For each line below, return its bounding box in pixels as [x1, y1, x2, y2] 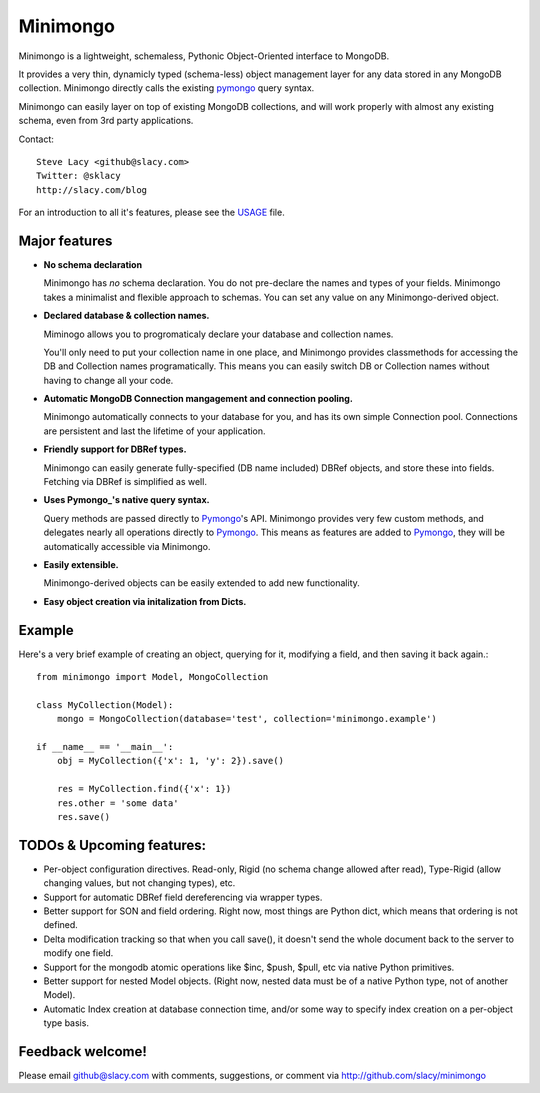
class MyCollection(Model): [36, 699, 174, 710]
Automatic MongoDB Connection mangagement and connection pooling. [43, 393, 354, 405]
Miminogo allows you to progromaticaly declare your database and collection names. [43, 328, 394, 340]
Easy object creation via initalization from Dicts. [43, 595, 247, 607]
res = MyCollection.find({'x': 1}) [56, 783, 232, 795]
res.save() [56, 811, 111, 822]
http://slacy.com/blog [36, 184, 148, 195]
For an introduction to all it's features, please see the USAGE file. [18, 206, 285, 219]
